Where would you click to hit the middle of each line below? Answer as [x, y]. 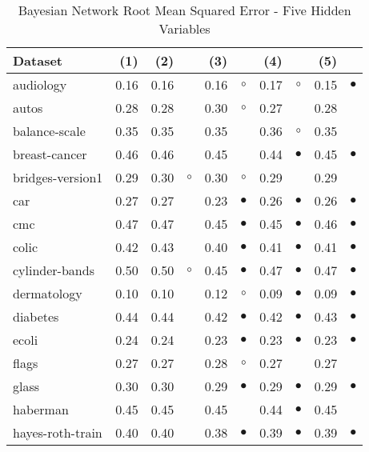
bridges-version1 [58, 177]
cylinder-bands [54, 270]
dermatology [48, 293]
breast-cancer [50, 154]
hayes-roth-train [58, 432]
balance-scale [49, 131]
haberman [41, 409]
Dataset [38, 60]
